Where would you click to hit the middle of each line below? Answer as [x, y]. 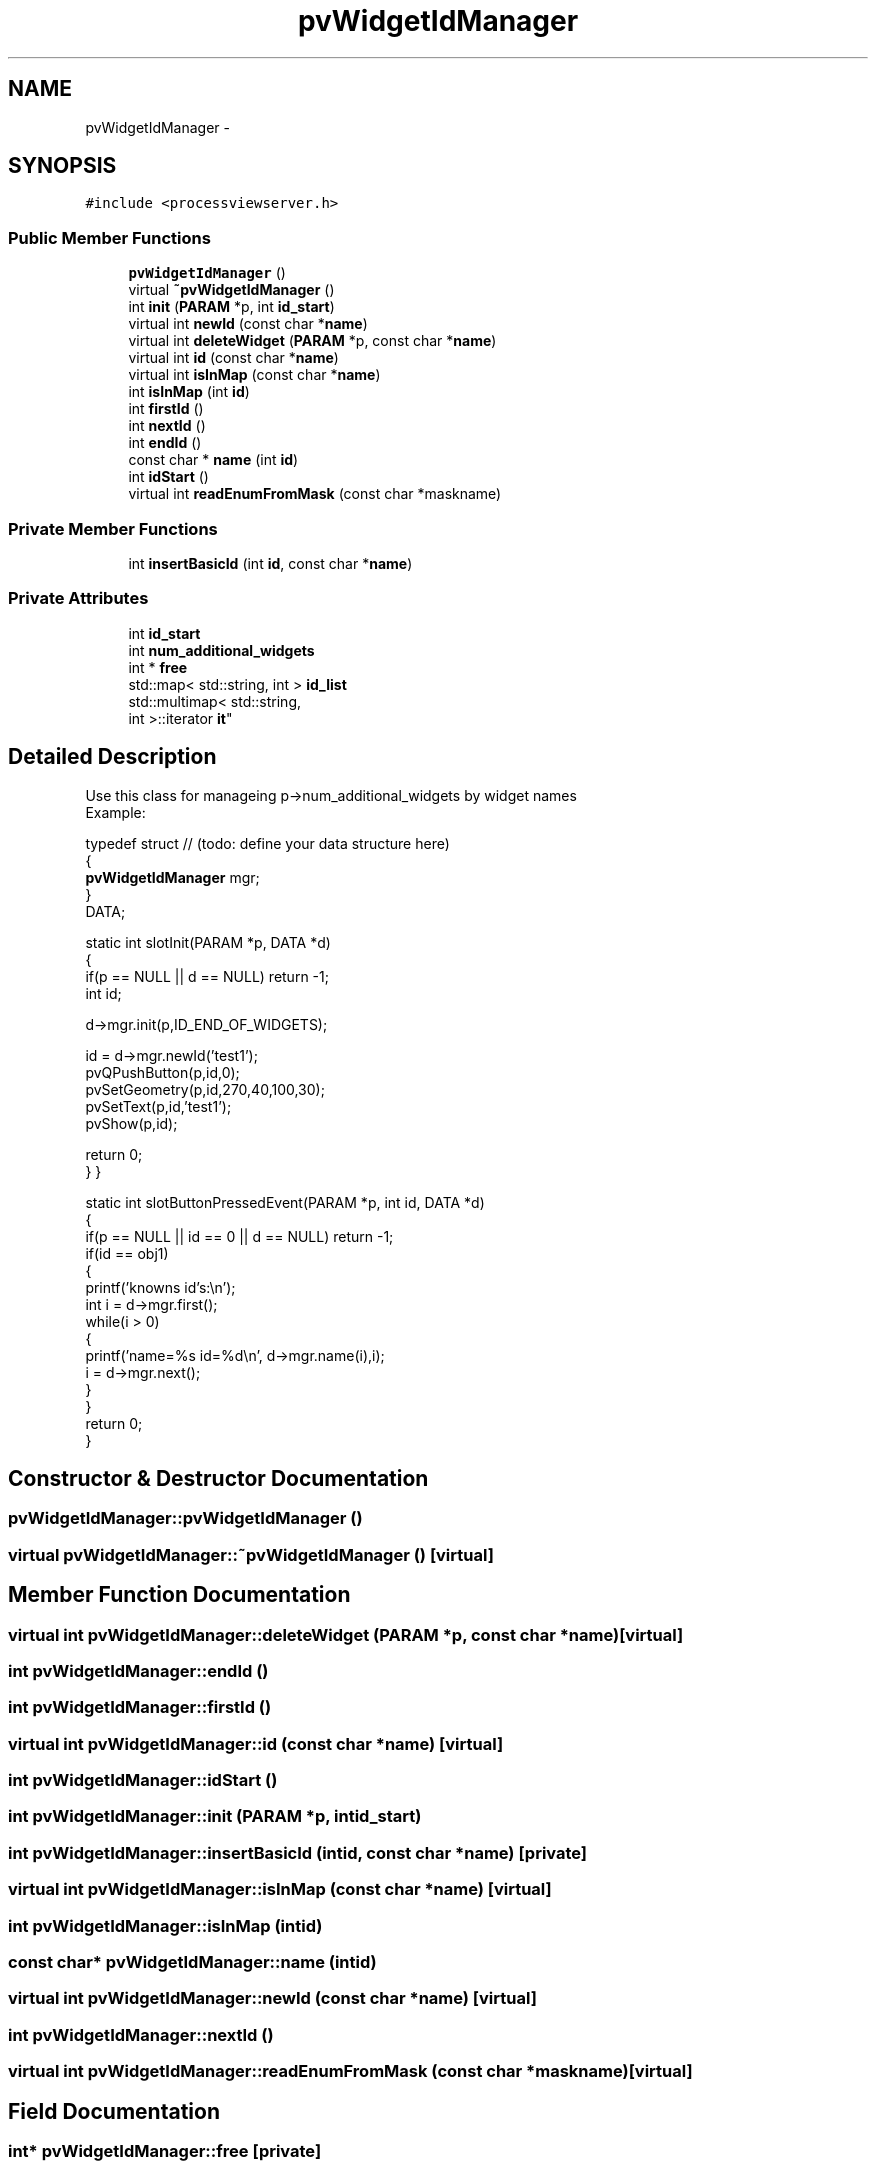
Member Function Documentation [179, 1595]
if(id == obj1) [127, 1253]
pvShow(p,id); [131, 1123]
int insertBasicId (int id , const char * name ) [270, 563]
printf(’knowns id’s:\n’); [160, 1287]
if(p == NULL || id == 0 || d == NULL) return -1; [239, 1236]
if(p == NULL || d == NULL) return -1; [207, 976]
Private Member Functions [113, 528]
